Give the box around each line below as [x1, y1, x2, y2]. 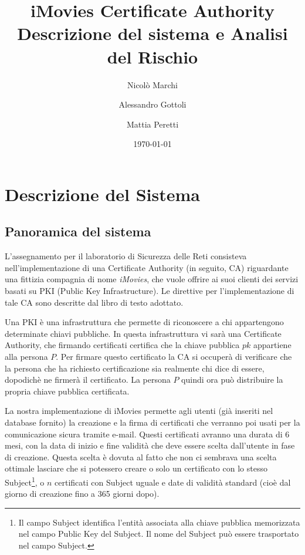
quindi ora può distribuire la [181, 373, 283, 386]
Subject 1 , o [5, 474, 45, 488]
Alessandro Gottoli [118, 98, 187, 111]
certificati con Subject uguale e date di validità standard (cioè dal [55, 476, 291, 488]
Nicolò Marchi [127, 78, 178, 91]
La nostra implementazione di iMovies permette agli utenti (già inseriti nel [5, 404, 273, 417]
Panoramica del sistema [5, 222, 151, 240]
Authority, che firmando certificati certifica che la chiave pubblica [5, 339, 240, 351]
